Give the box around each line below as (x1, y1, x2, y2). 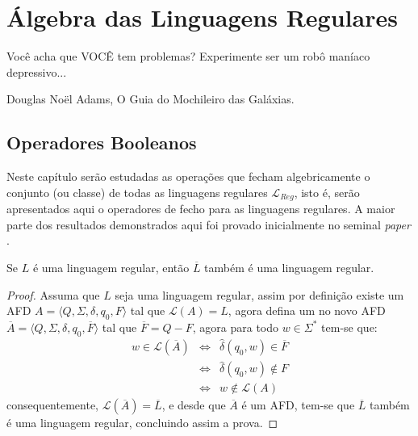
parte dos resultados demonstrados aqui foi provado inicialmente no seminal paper (6, 216, 411, 233)
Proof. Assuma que (6, 286, 100, 303)
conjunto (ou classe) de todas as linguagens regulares (6, 183, 268, 200)
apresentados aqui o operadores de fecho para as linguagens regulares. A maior (6, 200, 395, 217)
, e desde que (161, 396, 226, 413)
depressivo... (6, 63, 67, 80)
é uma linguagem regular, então (32, 258, 190, 275)
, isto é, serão (294, 183, 360, 200)
